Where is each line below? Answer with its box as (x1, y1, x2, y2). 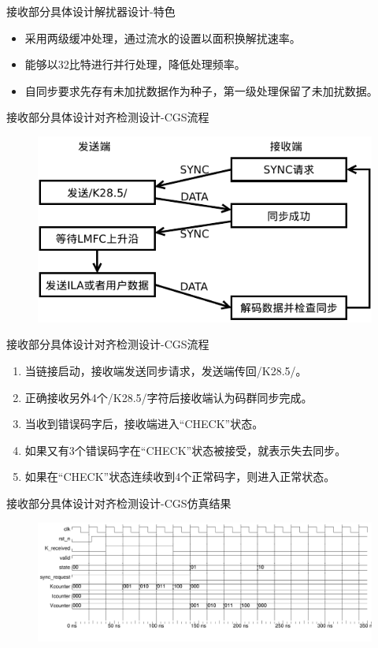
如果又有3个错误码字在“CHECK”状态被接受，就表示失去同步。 (24, 441, 346, 458)
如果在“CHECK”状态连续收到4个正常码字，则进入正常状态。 (24, 468, 335, 485)
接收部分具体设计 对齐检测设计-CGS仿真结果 (6, 495, 232, 512)
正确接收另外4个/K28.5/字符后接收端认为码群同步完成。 (24, 389, 313, 405)
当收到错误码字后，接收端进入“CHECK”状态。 (24, 415, 264, 432)
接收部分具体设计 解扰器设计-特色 (6, 3, 176, 19)
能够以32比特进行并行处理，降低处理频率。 (24, 56, 246, 73)
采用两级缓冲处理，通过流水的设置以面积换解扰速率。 (24, 29, 301, 46)
